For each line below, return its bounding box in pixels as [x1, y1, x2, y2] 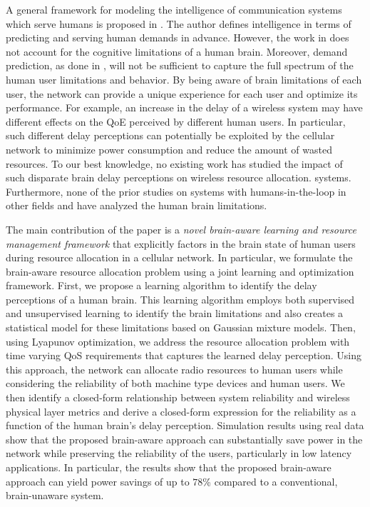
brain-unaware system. [6, 488, 104, 503]
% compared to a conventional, [202, 473, 338, 488]
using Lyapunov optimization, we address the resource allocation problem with [6, 333, 350, 348]
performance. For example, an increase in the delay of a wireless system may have [6, 100, 363, 115]
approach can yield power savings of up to [6, 473, 190, 488]
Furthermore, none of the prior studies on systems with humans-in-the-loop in [6, 184, 346, 199]
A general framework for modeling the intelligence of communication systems [6, 2, 342, 16]
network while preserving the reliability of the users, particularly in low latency [6, 446, 352, 461]
